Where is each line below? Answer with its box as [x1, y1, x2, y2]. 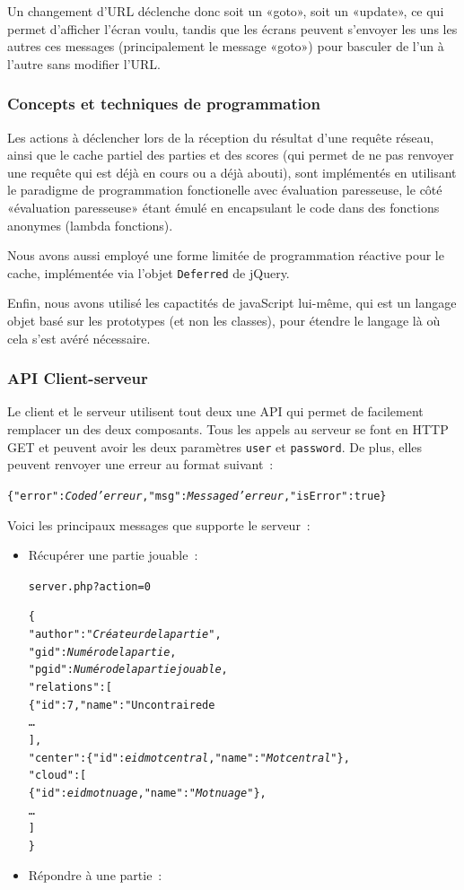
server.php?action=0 [28, 580, 151, 593]
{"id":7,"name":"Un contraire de [28, 698, 215, 711]
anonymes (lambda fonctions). [7, 215, 173, 234]
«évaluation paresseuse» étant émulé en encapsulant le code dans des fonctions [7, 197, 440, 216]
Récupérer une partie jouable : [28, 545, 198, 564]
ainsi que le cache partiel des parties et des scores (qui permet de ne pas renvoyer [7, 145, 454, 164]
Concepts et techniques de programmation [7, 92, 320, 115]
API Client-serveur [7, 367, 148, 389]
